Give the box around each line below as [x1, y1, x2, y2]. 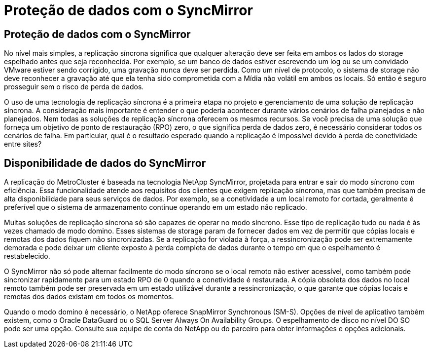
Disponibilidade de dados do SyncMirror [4, 156, 206, 169]
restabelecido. [4, 252, 50, 261]
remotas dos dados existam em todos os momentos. [4, 292, 174, 301]
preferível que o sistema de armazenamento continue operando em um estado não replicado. [4, 203, 307, 212]
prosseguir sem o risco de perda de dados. [4, 82, 144, 91]
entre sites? [4, 140, 42, 149]
